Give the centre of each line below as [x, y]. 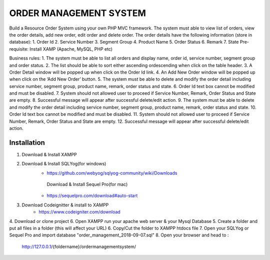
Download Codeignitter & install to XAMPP [65, 205]
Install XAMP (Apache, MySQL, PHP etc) [71, 49]
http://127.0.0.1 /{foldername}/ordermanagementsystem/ [79, 246]
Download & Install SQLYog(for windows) [64, 164]
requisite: [19, 49]
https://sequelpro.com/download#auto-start [92, 196]
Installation [27, 143]
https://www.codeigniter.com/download [80, 212]
